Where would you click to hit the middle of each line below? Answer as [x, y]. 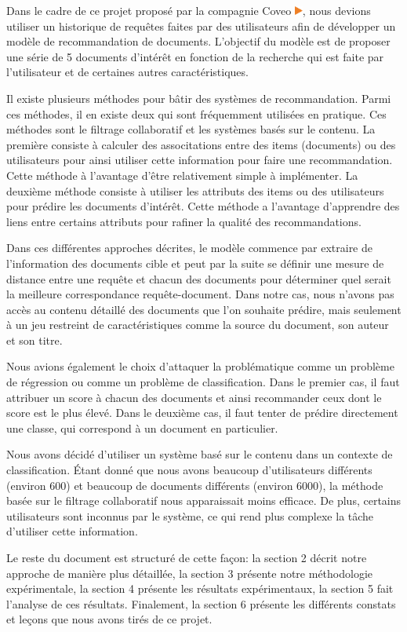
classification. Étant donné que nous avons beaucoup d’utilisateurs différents [189, 470]
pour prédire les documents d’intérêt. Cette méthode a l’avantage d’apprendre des [203, 206]
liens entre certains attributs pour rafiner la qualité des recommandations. [184, 221]
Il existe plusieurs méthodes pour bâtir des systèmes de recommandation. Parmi [199, 98]
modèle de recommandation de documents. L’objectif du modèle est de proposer [198, 41]
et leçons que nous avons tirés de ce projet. [109, 619]
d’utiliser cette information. [72, 531]
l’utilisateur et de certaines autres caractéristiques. [127, 72]
